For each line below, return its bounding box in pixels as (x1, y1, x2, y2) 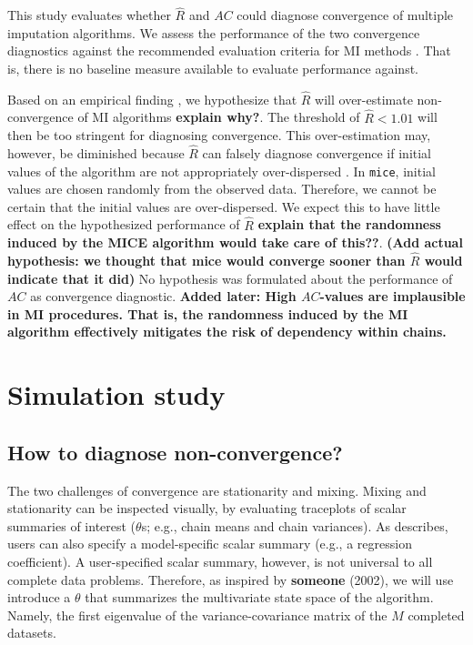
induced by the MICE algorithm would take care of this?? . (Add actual (7, 233, 463, 252)
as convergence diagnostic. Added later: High (30, 287, 297, 306)
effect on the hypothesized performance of (7, 215, 240, 234)
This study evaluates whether (7, 5, 171, 25)
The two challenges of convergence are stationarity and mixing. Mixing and (7, 480, 427, 499)
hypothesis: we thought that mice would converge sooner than (7, 251, 406, 270)
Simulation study (7, 376, 226, 413)
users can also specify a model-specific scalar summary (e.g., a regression (7, 534, 412, 553)
